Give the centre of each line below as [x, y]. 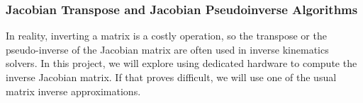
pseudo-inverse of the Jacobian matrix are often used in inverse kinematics [167, 49]
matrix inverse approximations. [73, 91]
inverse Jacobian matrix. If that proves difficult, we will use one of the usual [171, 77]
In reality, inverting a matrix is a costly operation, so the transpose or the [166, 36]
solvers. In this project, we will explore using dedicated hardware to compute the [181, 63]
